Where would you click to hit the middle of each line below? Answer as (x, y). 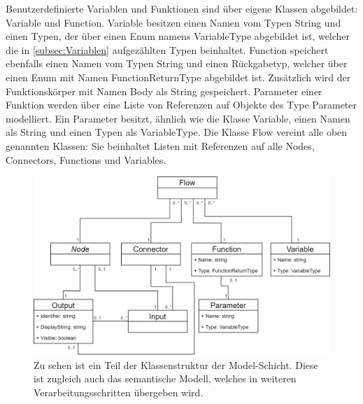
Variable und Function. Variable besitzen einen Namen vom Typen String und (173, 22)
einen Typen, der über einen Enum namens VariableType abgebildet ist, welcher (178, 36)
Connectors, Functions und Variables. (86, 159)
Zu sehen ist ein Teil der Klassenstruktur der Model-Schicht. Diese (176, 364)
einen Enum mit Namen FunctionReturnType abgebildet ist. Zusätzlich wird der (178, 77)
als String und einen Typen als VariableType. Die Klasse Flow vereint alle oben (177, 132)
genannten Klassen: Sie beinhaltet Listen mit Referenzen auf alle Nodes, (160, 145)
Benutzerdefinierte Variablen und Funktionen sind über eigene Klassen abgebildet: (182, 8)
